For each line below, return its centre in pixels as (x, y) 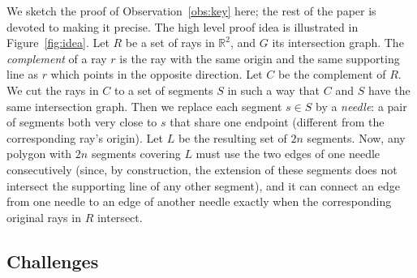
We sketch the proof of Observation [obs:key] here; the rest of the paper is (191, 11)
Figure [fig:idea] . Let (58, 43)
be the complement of (332, 74)
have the (389, 90)
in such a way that (274, 90)
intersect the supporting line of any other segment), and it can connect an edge (203, 185)
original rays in (44, 217)
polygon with (39, 154)
